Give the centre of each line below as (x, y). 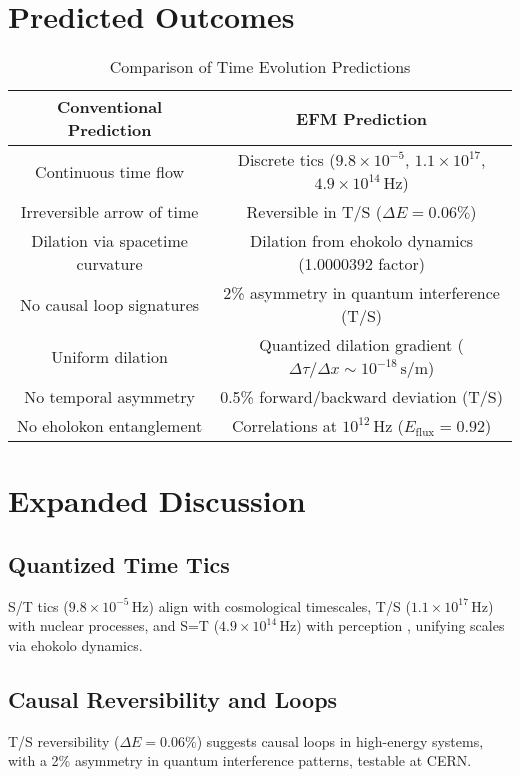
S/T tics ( (38, 605)
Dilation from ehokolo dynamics (362, 241)
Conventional (109, 107)
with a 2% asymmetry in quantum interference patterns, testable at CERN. (240, 760)
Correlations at (284, 426)
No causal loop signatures (110, 304)
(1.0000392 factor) (361, 264)
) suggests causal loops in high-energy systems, (340, 740)
